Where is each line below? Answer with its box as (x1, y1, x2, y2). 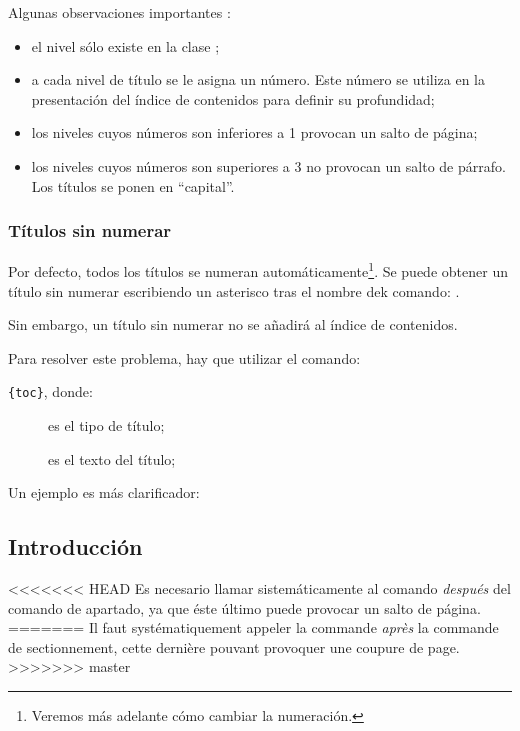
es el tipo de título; (48, 415, 165, 436)
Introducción (8, 531, 143, 562)
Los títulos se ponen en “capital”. (31, 175, 235, 196)
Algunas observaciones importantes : (8, 2, 231, 22)
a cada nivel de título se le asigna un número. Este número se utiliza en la (31, 69, 486, 90)
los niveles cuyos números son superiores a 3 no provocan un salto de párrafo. (31, 155, 506, 176)
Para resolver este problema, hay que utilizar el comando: (8, 347, 361, 368)
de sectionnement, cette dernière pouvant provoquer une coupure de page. (8, 636, 460, 657)
